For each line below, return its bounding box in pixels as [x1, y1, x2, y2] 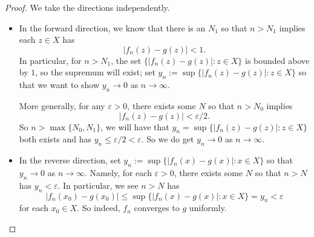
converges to [134, 201, 180, 214]
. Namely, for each [85, 166, 152, 179]
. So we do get [141, 133, 194, 145]
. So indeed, [77, 201, 120, 214]
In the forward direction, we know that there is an [19, 21, 206, 34]
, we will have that [100, 120, 169, 133]
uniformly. [189, 201, 227, 214]
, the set [111, 54, 142, 66]
